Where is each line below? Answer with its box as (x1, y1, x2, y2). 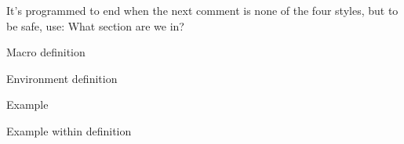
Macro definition (6, 44, 86, 60)
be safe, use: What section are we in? (6, 17, 184, 34)
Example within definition (6, 122, 132, 139)
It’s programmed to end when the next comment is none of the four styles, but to (6, 2, 399, 18)
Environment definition (6, 70, 118, 86)
